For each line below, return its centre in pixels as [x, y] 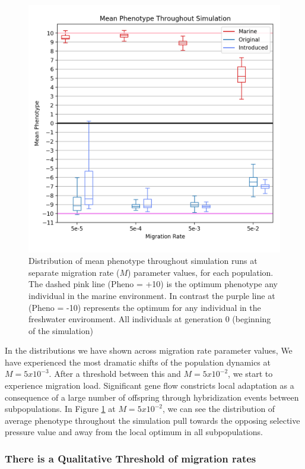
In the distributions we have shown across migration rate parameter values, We [149, 350]
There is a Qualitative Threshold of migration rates [131, 458]
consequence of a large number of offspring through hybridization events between [152, 397]
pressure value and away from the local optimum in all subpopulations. [134, 432]
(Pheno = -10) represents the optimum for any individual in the [145, 307]
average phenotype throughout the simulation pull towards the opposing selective [152, 420]
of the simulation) [61, 330]
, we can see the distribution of [219, 409]
